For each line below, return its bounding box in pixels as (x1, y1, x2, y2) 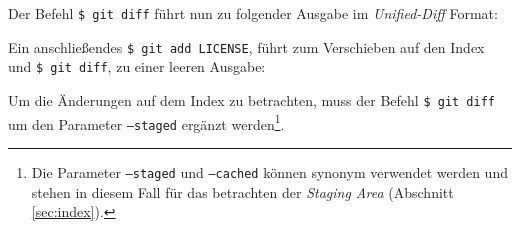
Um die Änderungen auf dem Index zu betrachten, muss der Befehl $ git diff (8, 89, 495, 110)
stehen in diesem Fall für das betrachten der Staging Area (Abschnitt (31, 181, 454, 202)
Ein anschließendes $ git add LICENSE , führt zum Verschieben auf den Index (8, 36, 485, 57)
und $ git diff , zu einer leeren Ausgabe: (8, 56, 266, 77)
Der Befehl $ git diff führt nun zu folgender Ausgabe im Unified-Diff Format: (8, 3, 498, 23)
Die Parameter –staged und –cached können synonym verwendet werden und (31, 161, 508, 182)
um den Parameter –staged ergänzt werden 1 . (8, 110, 285, 134)
